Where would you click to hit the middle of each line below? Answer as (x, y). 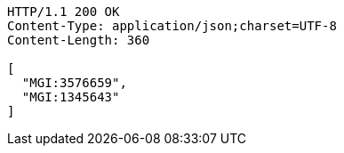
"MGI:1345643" (71, 97)
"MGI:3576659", (74, 83)
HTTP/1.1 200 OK (64, 12)
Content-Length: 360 (79, 40)
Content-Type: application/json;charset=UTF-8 (172, 26)
